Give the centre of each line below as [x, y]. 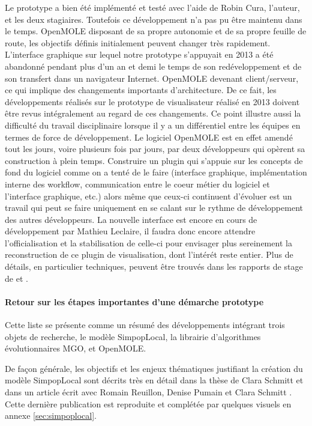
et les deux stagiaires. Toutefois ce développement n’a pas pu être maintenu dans [154, 19]
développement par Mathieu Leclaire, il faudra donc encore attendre [130, 231]
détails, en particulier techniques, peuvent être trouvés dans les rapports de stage [154, 266]
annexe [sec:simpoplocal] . [51, 415]
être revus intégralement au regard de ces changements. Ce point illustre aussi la [153, 113]
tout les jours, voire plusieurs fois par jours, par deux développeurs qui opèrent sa [155, 149]
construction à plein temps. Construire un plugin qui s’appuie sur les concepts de [154, 160]
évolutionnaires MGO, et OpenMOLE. [76, 348]
